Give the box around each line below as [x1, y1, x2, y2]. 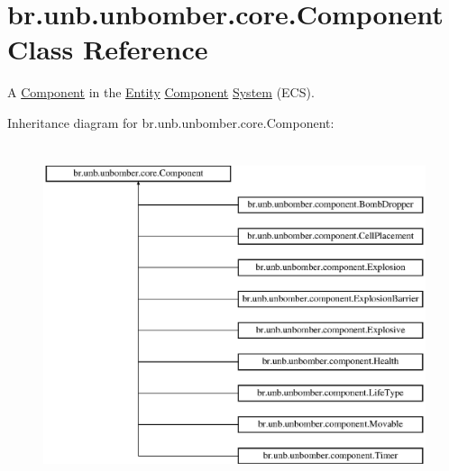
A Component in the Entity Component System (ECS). [7, 83, 315, 102]
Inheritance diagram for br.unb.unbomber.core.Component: [7, 113, 334, 131]
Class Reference [7, 31, 208, 68]
